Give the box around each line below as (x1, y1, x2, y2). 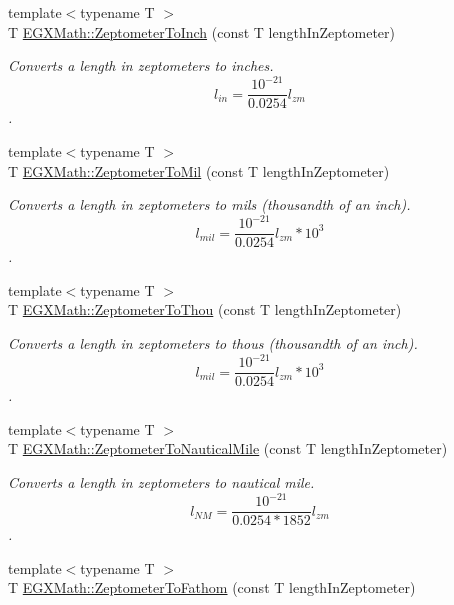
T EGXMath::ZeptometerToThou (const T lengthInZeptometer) (8, 299, 402, 320)
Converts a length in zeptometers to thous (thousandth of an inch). (8, 333, 418, 354)
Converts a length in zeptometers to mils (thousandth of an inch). (8, 194, 411, 215)
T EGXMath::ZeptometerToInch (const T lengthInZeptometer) (8, 21, 396, 42)
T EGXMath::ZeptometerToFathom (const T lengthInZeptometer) (8, 577, 416, 598)
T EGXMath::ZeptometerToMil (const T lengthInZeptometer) (8, 160, 390, 181)
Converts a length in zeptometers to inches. (8, 55, 274, 76)
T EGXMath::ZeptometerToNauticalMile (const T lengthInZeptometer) (8, 438, 448, 459)
